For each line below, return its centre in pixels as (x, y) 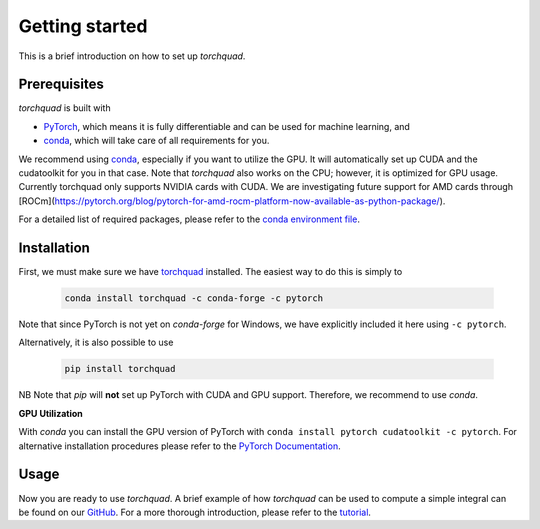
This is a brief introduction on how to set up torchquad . (132, 56)
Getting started (83, 26)
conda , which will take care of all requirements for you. (156, 141)
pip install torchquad (120, 369)
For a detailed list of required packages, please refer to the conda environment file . (189, 219)
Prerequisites (61, 84)
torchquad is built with (64, 108)
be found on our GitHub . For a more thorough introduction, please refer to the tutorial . (195, 512)
